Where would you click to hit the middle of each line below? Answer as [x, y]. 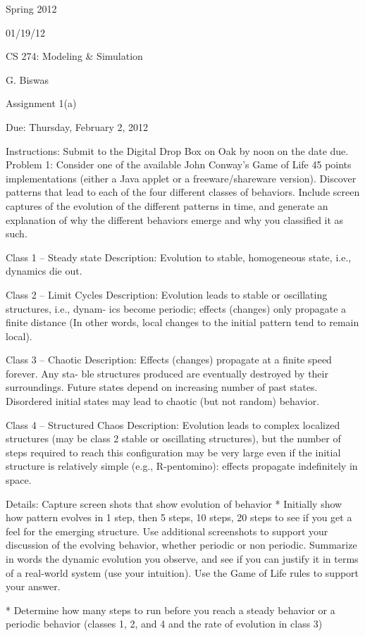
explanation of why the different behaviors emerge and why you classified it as [175, 219]
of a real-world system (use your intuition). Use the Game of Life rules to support [182, 572]
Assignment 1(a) [41, 103]
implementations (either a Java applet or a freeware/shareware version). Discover [181, 178]
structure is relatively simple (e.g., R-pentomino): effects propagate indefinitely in [182, 466]
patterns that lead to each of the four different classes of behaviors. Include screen [183, 192]
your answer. [33, 586]
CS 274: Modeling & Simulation [74, 56]
